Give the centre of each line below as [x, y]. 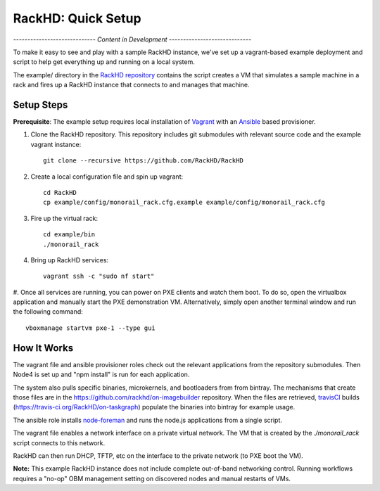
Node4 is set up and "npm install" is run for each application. [101, 375]
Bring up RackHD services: [70, 260]
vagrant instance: [56, 144]
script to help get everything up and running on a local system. [104, 62]
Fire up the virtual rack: [64, 218]
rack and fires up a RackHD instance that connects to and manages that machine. [131, 85]
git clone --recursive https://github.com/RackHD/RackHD [144, 161]
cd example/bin [69, 235]
